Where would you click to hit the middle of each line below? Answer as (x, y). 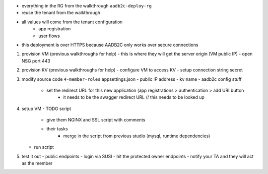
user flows (49, 36)
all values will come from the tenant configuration (72, 22)
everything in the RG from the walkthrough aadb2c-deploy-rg (87, 6)
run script (44, 147)
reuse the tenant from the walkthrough (61, 13)
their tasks (57, 129)
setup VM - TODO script (46, 109)
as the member (37, 163)
